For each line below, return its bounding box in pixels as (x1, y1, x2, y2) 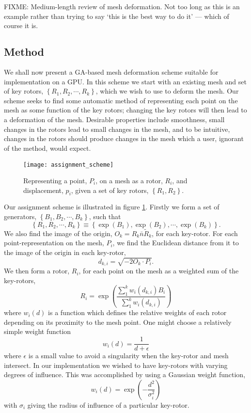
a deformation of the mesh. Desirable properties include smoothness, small (4, 114, 225, 124)
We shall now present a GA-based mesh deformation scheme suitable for (4, 66, 219, 77)
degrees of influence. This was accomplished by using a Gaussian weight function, (4, 369, 246, 380)
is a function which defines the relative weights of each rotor (48, 307, 227, 318)
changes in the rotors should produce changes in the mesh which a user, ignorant (4, 133, 244, 143)
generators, (4, 211, 37, 221)
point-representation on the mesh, (4, 238, 104, 248)
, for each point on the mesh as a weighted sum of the (78, 266, 239, 276)
